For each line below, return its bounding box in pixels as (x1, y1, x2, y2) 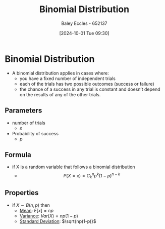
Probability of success (12, 130, 59, 136)
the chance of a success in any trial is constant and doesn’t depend (19, 86, 160, 92)
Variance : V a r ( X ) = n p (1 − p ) (19, 213, 79, 219)
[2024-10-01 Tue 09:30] (59, 30, 109, 36)
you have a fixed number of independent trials (19, 75, 116, 82)
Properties (5, 188, 39, 197)
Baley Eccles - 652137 (61, 20, 107, 26)
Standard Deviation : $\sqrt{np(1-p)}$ (19, 218, 96, 224)
